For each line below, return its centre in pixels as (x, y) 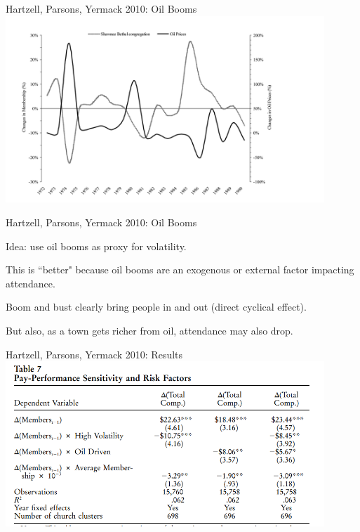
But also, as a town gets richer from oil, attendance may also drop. (149, 330)
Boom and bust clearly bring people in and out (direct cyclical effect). (156, 307)
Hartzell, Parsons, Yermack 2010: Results (94, 354)
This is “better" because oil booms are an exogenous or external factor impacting (180, 270)
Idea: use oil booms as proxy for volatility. (96, 246)
